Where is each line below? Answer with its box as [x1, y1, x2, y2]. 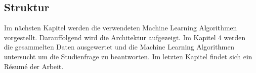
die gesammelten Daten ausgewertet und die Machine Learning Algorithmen [4, 42, 235, 52]
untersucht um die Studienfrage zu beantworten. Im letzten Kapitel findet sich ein [4, 51, 252, 61]
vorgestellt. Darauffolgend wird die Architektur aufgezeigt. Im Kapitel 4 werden [4, 32, 246, 42]
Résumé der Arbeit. [4, 61, 64, 71]
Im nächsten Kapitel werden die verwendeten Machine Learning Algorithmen [4, 23, 237, 33]
